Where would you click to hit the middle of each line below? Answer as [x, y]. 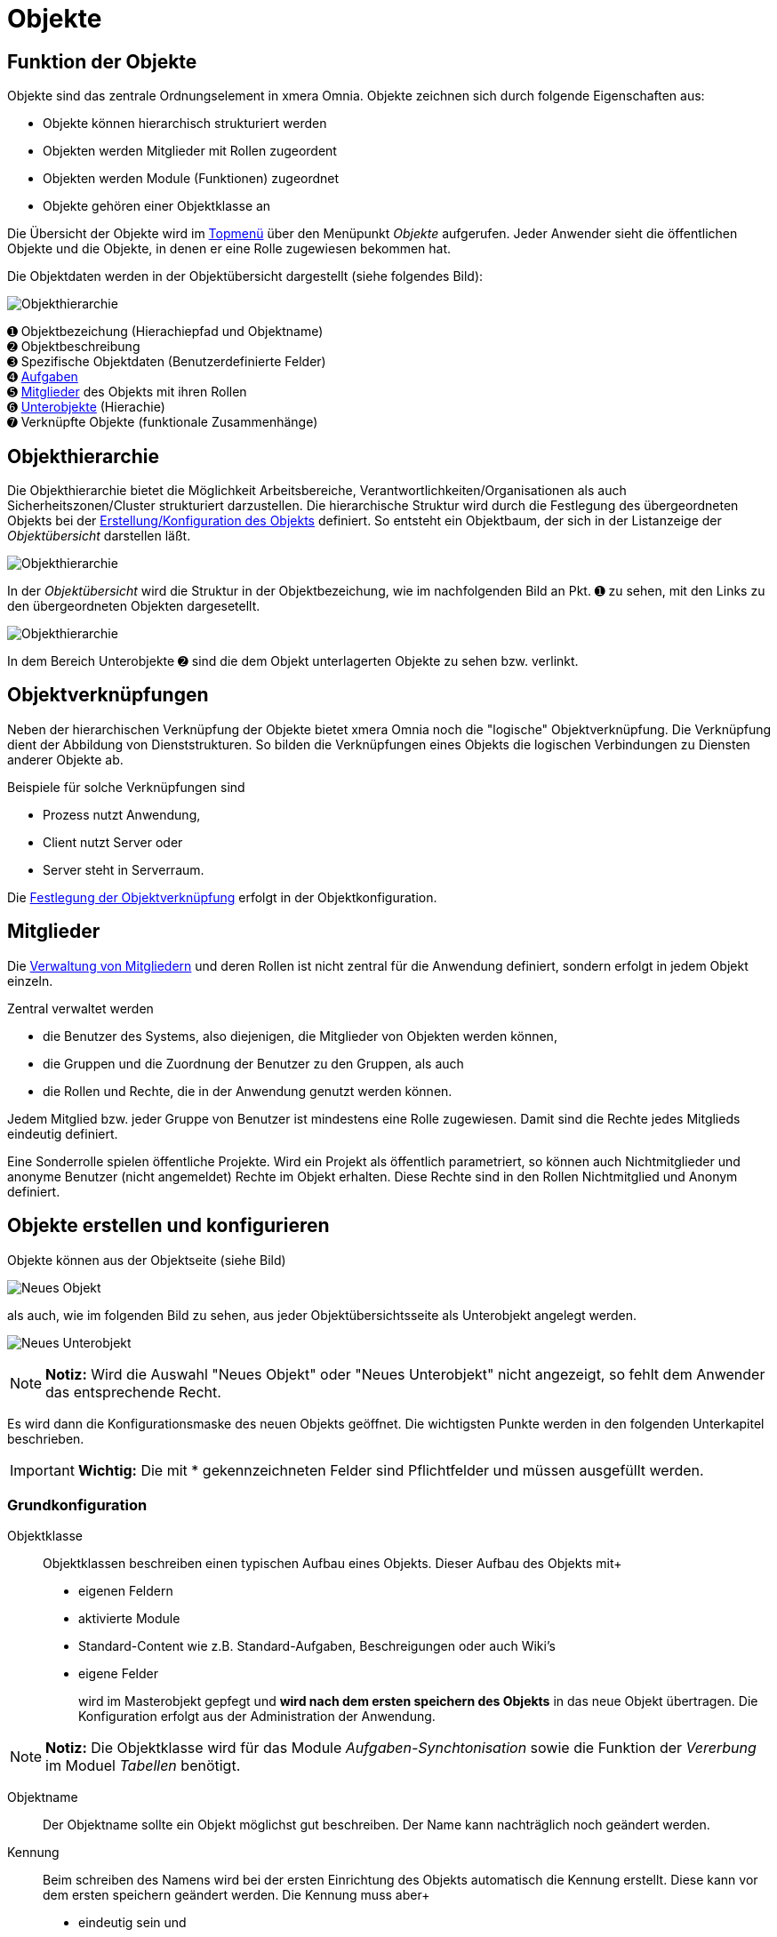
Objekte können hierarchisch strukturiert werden [185, 124]
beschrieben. [46, 1438]
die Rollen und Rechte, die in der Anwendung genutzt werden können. [248, 1091]
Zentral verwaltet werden [80, 1008]
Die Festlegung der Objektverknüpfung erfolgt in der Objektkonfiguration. [222, 897]
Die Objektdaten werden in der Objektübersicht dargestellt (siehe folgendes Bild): [245, 276]
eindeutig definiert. [63, 1133]
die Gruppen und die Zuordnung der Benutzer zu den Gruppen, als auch [253, 1063]
